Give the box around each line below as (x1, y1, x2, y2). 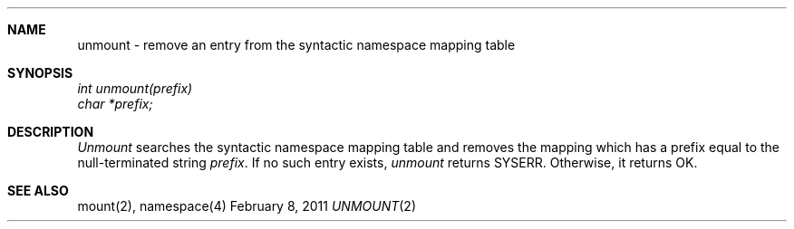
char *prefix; (77, 96, 153, 111)
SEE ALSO (7, 183, 69, 198)
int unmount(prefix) (77, 81, 193, 96)
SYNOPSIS (7, 65, 73, 81)
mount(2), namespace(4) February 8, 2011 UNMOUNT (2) (77, 198, 417, 214)
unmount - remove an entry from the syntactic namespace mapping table (77, 37, 516, 52)
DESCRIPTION (7, 124, 94, 139)
